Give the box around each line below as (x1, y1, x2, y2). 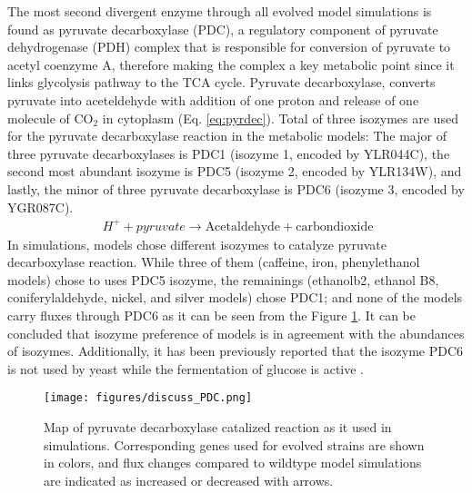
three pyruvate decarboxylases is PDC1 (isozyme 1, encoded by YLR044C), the (7, 143, 450, 163)
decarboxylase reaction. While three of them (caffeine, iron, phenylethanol (7, 252, 420, 271)
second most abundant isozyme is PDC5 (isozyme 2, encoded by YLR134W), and (7, 162, 462, 181)
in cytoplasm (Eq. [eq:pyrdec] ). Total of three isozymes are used (102, 108, 458, 127)
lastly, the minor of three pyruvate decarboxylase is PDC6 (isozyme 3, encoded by (7, 179, 465, 198)
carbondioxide (296, 220, 374, 233)
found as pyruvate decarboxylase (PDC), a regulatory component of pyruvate (7, 19, 438, 38)
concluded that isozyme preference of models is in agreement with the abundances (7, 323, 465, 342)
